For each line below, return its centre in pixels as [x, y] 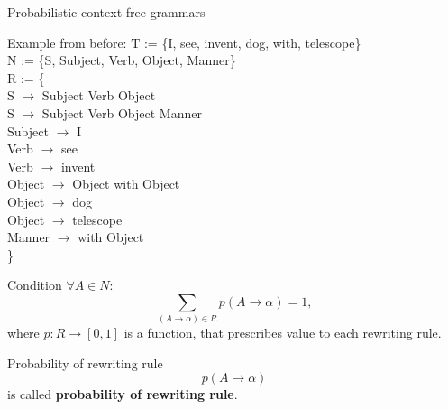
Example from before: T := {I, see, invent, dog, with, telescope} [184, 42]
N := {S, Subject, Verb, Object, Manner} [122, 60]
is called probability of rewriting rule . [123, 394]
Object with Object [126, 184]
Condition [35, 285]
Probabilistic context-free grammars [106, 12]
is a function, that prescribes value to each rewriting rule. [283, 333]
